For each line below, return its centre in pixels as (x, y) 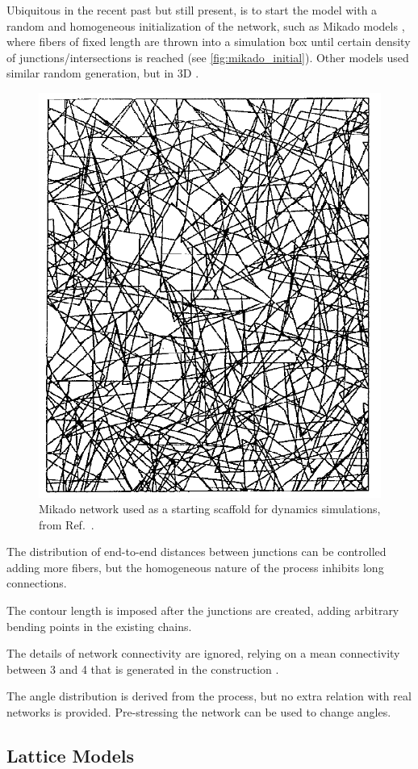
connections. (37, 583)
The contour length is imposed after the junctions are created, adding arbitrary (203, 610)
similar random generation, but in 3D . (103, 73)
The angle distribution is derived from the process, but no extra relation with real (209, 696)
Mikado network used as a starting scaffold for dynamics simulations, (210, 509)
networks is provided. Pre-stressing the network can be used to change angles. (199, 712)
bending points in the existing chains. (99, 626)
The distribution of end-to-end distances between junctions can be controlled (196, 552)
